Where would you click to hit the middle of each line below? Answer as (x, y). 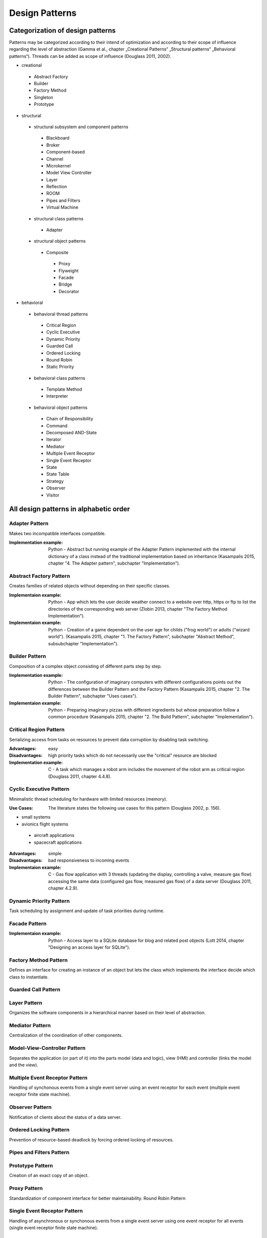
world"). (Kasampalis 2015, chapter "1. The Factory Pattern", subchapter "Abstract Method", (141, 637)
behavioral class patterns (60, 378)
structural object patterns (60, 241)
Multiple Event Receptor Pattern (48, 1078)
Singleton (44, 97)
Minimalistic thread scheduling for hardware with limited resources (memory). (88, 799)
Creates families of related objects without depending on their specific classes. (90, 586)
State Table (58, 474)
